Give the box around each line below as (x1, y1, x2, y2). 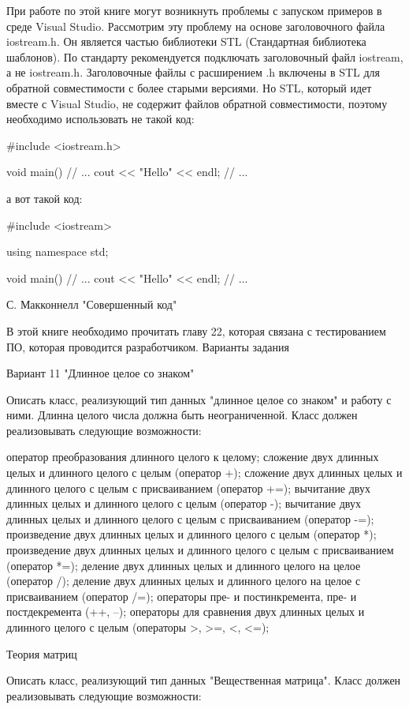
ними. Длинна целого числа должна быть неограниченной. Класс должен (6, 407, 358, 423)
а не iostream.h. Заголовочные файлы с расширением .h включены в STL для (6, 64, 381, 81)
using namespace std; (6, 243, 109, 260)
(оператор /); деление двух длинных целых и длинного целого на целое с (6, 572, 361, 589)
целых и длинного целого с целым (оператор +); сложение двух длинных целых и (6, 464, 403, 481)
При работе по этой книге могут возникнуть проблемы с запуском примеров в (6, 2, 382, 18)
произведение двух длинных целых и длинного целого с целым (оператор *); (6, 526, 377, 542)
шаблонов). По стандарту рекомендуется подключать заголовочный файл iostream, (6, 48, 403, 65)
